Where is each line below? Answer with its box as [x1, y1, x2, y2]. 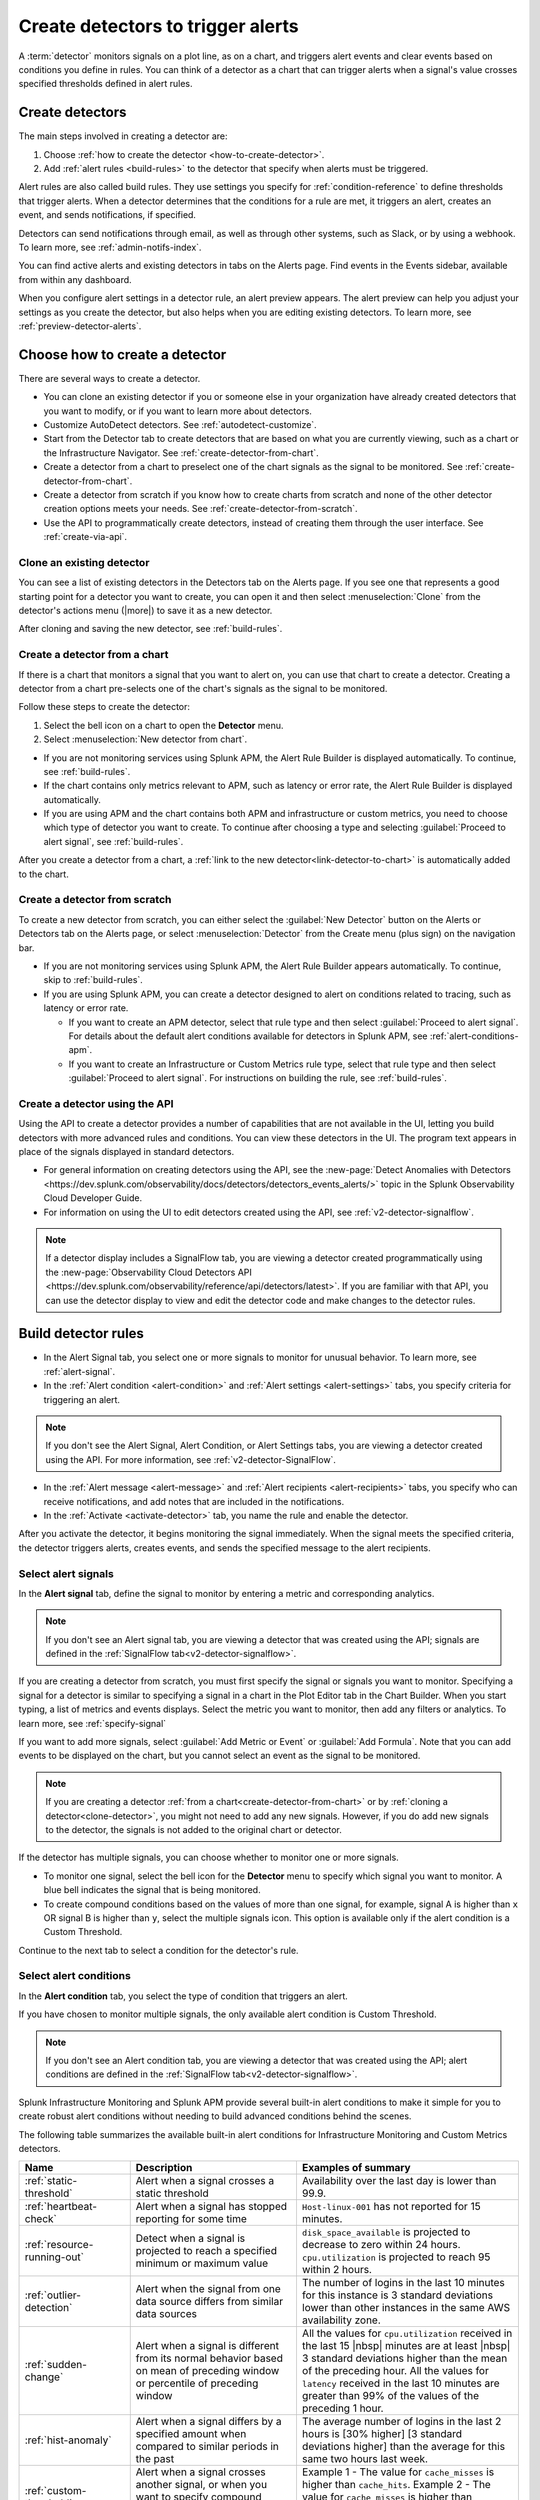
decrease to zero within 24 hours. [301, 2238, 461, 2252]
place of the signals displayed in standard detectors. [18, 1146, 235, 1158]
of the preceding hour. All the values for [301, 2364, 489, 2378]
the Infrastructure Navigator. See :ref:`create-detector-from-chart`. [43, 446, 319, 459]
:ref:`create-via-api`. [43, 531, 128, 543]
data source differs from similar [135, 2295, 284, 2309]
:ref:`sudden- [24, 2358, 87, 2372]
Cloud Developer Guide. [43, 1192, 143, 1204]
